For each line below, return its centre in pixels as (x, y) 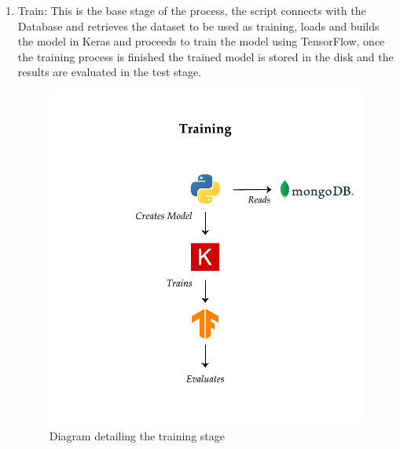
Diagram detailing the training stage (137, 435)
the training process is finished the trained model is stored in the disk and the (206, 56)
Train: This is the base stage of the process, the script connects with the (192, 10)
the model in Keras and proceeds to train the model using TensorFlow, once (201, 41)
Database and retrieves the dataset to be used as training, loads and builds (198, 26)
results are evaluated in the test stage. (110, 72)
